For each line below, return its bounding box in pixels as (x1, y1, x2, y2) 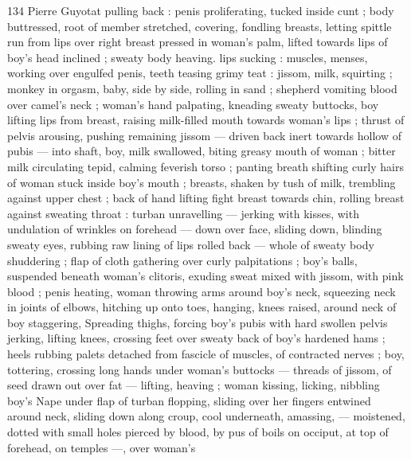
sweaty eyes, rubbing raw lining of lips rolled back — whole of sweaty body (7, 236, 374, 252)
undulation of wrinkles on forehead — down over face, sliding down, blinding (7, 221, 382, 237)
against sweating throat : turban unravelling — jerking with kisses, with (7, 205, 359, 221)
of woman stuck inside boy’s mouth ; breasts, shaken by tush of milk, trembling (7, 174, 396, 190)
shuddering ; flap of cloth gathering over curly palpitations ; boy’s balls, (7, 252, 358, 268)
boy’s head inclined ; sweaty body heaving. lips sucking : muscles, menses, (7, 49, 368, 65)
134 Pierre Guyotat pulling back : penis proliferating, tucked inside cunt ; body (7, 2, 394, 18)
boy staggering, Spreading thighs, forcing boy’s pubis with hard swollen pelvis (7, 314, 388, 330)
